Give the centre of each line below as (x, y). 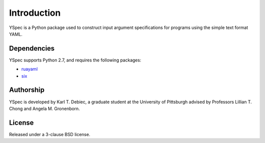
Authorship (27, 90)
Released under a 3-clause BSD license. (50, 134)
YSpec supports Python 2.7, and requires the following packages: (75, 60)
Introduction (35, 13)
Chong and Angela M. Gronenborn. (45, 109)
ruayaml (29, 69)
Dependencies (32, 48)
